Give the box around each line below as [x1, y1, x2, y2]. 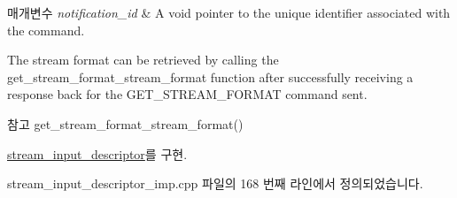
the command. [7, 20, 85, 39]
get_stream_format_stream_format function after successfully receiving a [7, 67, 414, 86]
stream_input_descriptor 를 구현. [7, 144, 188, 163]
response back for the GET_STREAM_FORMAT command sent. [7, 85, 368, 103]
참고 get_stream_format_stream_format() [7, 114, 244, 133]
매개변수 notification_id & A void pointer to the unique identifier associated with [7, 4, 451, 21]
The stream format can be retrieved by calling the [7, 50, 279, 69]
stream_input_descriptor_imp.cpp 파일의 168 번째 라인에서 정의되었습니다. [7, 174, 423, 193]
